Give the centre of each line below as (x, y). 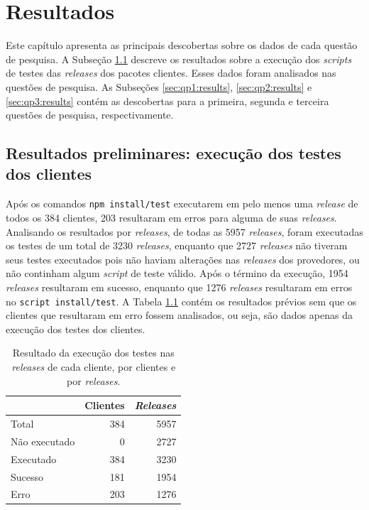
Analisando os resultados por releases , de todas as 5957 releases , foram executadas (184, 231)
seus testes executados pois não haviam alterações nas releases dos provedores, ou (183, 259)
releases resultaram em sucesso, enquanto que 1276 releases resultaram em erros (179, 287)
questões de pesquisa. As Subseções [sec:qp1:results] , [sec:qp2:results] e (159, 86)
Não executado (43, 441)
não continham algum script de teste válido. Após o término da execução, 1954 (177, 273)
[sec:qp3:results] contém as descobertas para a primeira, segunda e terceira (167, 101)
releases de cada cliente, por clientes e (94, 366)
